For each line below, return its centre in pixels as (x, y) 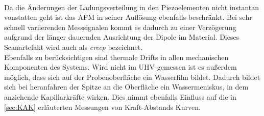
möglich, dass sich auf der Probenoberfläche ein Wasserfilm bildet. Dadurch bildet (132, 77)
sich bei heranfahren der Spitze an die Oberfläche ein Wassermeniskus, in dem (126, 87)
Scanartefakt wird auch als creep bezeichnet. (74, 47)
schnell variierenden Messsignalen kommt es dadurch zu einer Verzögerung (120, 27)
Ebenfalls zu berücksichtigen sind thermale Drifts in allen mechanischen (116, 57)
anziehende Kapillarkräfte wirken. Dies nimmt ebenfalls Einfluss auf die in (120, 96)
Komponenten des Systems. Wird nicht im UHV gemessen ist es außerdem (121, 67)
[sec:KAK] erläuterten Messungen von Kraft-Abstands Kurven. (102, 107)
